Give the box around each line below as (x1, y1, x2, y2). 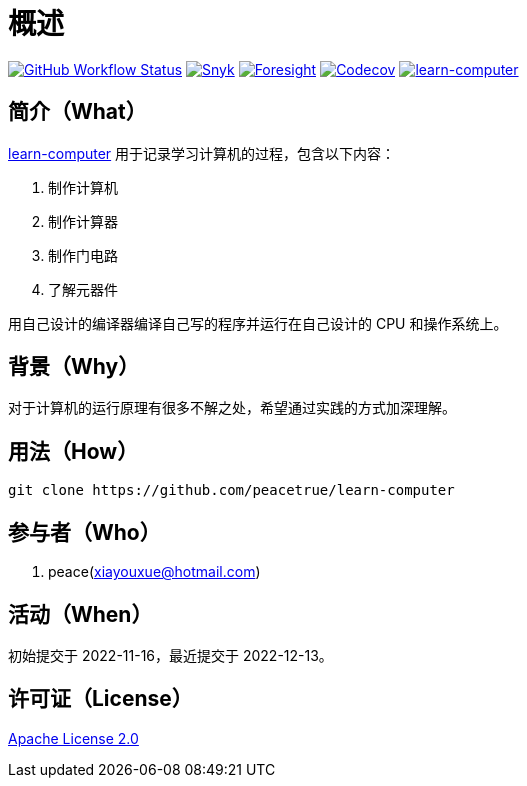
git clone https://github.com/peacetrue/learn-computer (8, 482, 455, 499)
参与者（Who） (8, 519, 161, 545)
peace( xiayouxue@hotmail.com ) (48, 563, 261, 581)
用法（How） (8, 438, 139, 464)
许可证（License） (8, 686, 193, 712)
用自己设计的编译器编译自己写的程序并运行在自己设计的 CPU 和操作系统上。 (8, 314, 508, 332)
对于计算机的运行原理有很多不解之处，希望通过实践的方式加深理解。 (8, 399, 456, 417)
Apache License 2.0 (8, 729, 139, 747)
